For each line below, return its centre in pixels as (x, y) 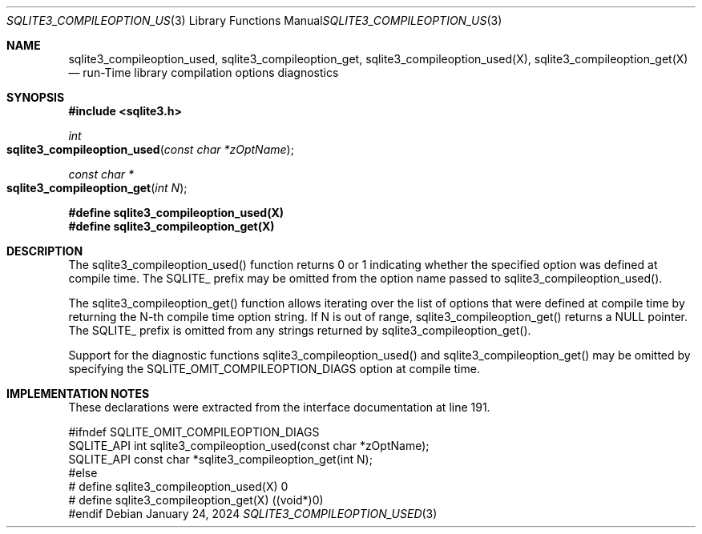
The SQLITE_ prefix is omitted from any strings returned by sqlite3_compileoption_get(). (300, 330)
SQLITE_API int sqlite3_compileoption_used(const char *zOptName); (249, 446)
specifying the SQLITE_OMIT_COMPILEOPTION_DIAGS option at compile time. (274, 369)
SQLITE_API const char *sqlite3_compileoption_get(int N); (220, 459)
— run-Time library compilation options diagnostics (204, 72)
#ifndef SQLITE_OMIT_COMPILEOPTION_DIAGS (194, 432)
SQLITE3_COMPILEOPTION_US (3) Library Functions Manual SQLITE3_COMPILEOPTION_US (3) (254, 20)
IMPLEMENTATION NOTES (78, 393)
